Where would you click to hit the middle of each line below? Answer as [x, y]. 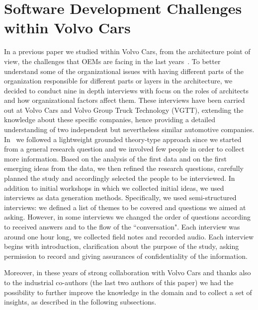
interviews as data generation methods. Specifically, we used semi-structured [120, 197]
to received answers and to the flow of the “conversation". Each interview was [122, 227]
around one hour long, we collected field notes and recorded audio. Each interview [129, 236]
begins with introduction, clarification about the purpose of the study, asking [122, 246]
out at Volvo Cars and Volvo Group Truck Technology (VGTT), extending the [124, 110]
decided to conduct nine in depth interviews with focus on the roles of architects [126, 90]
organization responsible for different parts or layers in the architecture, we [118, 81]
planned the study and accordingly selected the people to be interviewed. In [120, 178]
